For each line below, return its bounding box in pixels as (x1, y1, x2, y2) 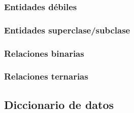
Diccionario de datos (4, 96, 114, 112)
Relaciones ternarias (4, 70, 88, 83)
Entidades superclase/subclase (4, 23, 130, 36)
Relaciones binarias (4, 47, 84, 59)
